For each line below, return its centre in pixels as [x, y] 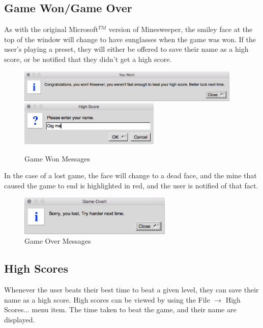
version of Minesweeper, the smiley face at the [181, 29]
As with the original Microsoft [51, 29]
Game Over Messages [58, 241]
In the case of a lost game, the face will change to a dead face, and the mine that [130, 175]
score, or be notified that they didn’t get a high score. [88, 59]
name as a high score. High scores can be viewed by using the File [107, 299]
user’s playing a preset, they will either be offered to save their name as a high [126, 49]
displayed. [20, 319]
